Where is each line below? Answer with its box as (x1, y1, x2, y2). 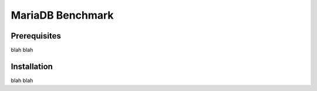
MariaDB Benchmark (11, 9, 114, 22)
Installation (11, 61, 53, 71)
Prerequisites (11, 31, 61, 41)
